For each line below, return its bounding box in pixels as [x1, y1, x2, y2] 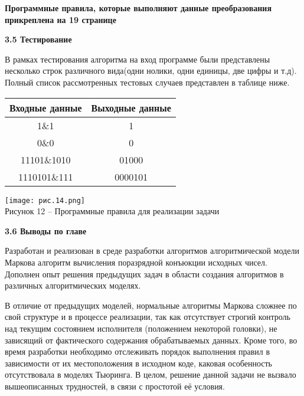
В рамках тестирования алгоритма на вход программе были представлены [5, 53, 270, 65]
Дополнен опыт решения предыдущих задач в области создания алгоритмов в [5, 267, 284, 280]
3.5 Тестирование [5, 33, 72, 45]
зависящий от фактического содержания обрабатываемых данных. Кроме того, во [5, 333, 298, 346]
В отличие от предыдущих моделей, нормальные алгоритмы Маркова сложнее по [5, 299, 297, 311]
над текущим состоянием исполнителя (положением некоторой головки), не [5, 322, 277, 334]
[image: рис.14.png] [5, 196, 86, 205]
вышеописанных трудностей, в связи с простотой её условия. [5, 379, 225, 392]
